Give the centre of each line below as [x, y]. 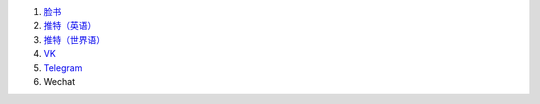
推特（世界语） [74, 39]
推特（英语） [70, 26]
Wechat [59, 81]
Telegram [63, 67]
